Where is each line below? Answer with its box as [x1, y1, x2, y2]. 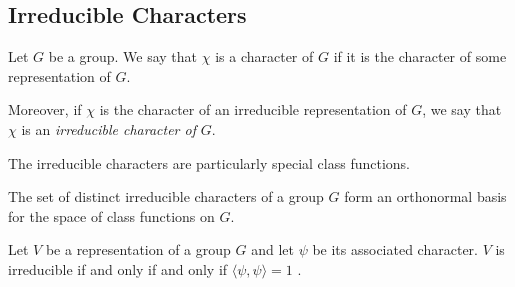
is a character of [215, 46, 314, 67]
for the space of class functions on [8, 205, 215, 226]
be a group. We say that [48, 46, 198, 67]
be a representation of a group [45, 239, 231, 260]
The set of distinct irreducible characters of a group [8, 186, 324, 207]
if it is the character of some [333, 46, 507, 67]
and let [251, 239, 294, 260]
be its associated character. [312, 239, 478, 260]
